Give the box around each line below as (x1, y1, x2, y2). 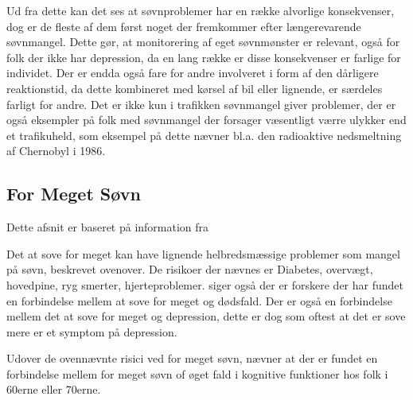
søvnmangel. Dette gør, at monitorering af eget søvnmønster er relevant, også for (6, 33, 400, 50)
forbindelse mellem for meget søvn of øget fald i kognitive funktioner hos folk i (6, 365, 388, 382)
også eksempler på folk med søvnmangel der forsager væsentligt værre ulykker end (6, 111, 407, 128)
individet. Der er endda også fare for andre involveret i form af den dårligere (6, 64, 379, 81)
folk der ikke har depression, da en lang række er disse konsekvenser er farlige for (6, 49, 401, 65)
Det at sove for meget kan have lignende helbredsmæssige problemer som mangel (6, 245, 400, 262)
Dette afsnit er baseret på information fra (6, 219, 209, 235)
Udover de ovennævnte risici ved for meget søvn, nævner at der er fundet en (6, 350, 378, 367)
